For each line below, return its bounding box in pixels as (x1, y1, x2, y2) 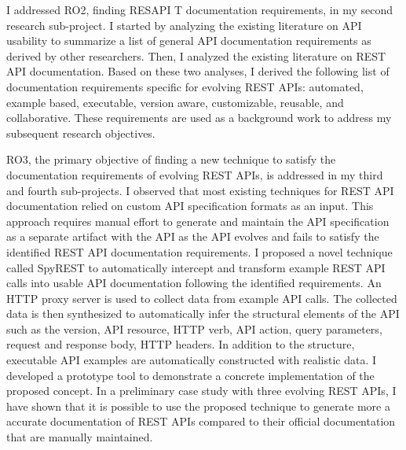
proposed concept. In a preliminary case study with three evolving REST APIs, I (6, 382, 397, 399)
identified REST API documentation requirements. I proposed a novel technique (6, 243, 393, 260)
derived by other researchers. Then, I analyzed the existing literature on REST (6, 47, 386, 64)
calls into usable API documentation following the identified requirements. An (6, 275, 382, 291)
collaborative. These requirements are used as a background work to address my (6, 109, 392, 126)
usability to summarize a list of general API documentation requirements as (6, 32, 371, 49)
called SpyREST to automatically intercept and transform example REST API (6, 259, 386, 275)
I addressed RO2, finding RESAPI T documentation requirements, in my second (6, 2, 393, 17)
